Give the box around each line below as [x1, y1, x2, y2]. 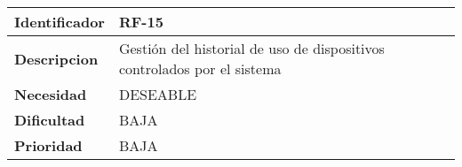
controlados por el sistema [118, 58, 282, 79]
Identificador [14, 11, 105, 32]
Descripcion [14, 48, 99, 69]
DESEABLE [118, 84, 197, 104]
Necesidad [14, 84, 87, 104]
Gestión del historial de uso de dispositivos [118, 38, 385, 58]
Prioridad [14, 135, 83, 156]
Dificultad [14, 110, 85, 130]
